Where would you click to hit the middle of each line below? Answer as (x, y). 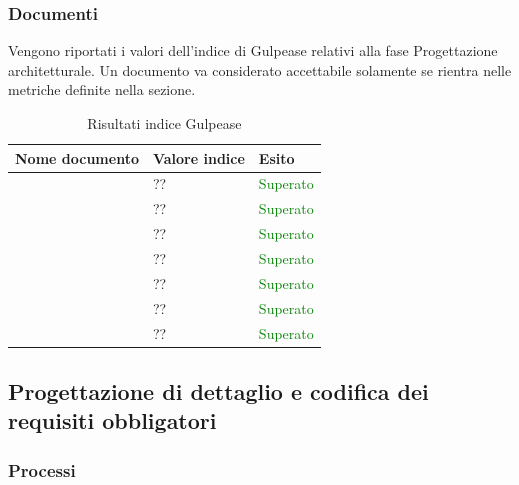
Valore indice (198, 157)
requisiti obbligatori (112, 420)
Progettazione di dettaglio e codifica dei (218, 390)
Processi (42, 469)
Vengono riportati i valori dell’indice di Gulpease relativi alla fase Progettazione (253, 50)
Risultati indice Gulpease (164, 123)
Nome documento (77, 157)
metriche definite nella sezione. (102, 89)
